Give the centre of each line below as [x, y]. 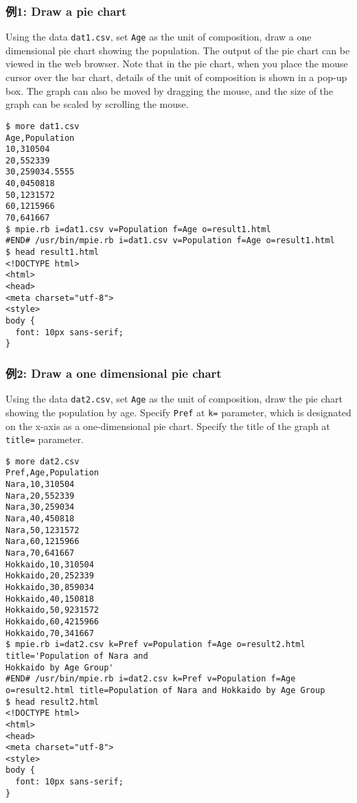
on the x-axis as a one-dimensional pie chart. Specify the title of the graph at [168, 426]
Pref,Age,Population [53, 473]
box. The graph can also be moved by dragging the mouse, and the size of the [170, 90]
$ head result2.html [53, 702]
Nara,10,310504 [40, 485]
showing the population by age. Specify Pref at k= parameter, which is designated [178, 412]
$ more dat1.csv [43, 126]
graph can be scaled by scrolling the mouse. [97, 104]
